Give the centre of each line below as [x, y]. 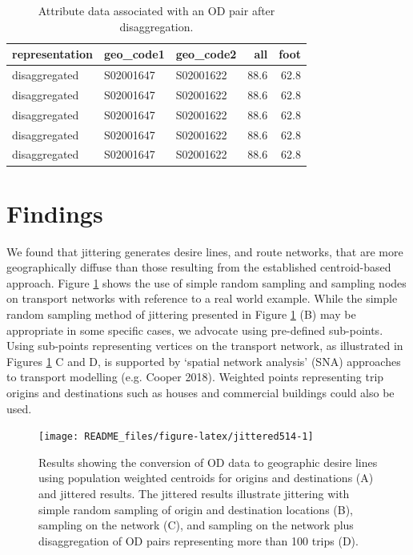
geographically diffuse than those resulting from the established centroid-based [199, 267]
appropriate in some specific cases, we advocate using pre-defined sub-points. [195, 330]
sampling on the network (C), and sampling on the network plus [196, 525]
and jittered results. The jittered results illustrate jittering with [194, 493]
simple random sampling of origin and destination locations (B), [196, 509]
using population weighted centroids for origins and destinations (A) [206, 478]
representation [53, 54]
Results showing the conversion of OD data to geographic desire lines [208, 462]
